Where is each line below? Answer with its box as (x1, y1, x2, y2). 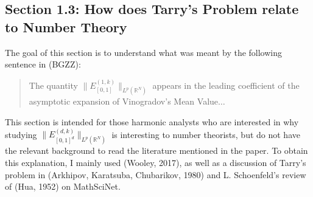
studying (5, 128, 37, 140)
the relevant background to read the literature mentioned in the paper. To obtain (5, 144, 308, 157)
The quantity (29, 78, 78, 91)
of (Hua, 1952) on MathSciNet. (5, 180, 121, 193)
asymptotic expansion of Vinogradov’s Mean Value (29, 95, 219, 108)
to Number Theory (5, 17, 127, 36)
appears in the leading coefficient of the (152, 78, 300, 91)
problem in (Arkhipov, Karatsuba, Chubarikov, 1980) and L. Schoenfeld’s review (5, 168, 306, 181)
